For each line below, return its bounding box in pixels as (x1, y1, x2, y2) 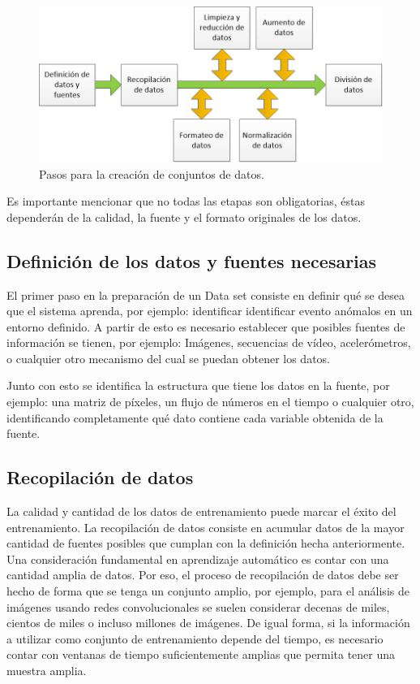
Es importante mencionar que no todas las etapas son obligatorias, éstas (6, 193, 365, 210)
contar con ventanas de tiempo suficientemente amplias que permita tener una (6, 646, 396, 663)
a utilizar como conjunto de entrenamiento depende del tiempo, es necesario (6, 630, 384, 647)
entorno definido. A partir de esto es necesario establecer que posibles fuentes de (6, 318, 405, 335)
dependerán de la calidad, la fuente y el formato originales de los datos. (6, 208, 362, 225)
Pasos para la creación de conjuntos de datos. (39, 165, 264, 182)
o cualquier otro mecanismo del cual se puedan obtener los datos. (6, 349, 331, 366)
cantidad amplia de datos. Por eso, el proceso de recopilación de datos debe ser (6, 566, 399, 583)
